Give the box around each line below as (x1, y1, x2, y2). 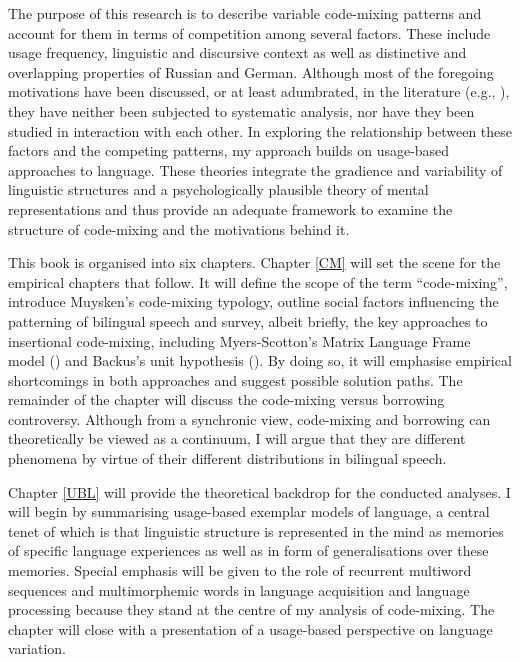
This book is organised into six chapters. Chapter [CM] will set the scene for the (8, 252, 501, 273)
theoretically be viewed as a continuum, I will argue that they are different (8, 428, 466, 449)
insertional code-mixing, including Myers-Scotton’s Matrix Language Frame (8, 330, 471, 351)
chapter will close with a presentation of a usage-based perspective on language (8, 618, 493, 639)
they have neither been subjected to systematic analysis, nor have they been (8, 100, 475, 121)
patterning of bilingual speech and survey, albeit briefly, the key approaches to (8, 310, 488, 331)
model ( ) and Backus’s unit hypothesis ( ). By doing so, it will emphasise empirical (8, 350, 512, 371)
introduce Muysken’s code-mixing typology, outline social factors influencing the (8, 291, 499, 312)
